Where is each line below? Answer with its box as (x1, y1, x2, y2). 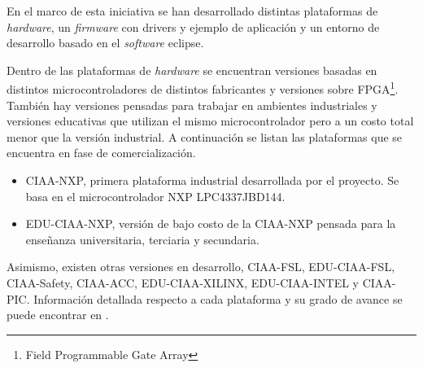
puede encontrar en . (7, 306, 109, 323)
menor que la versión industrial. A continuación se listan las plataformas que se (7, 128, 403, 145)
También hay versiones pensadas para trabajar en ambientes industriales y (7, 96, 377, 113)
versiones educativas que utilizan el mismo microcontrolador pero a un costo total (7, 112, 414, 129)
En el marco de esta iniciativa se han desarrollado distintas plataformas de (7, 2, 378, 19)
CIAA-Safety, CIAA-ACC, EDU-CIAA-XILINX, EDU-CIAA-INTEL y (7, 274, 359, 291)
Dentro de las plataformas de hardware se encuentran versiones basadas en (7, 61, 377, 78)
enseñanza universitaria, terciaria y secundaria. (25, 230, 259, 248)
